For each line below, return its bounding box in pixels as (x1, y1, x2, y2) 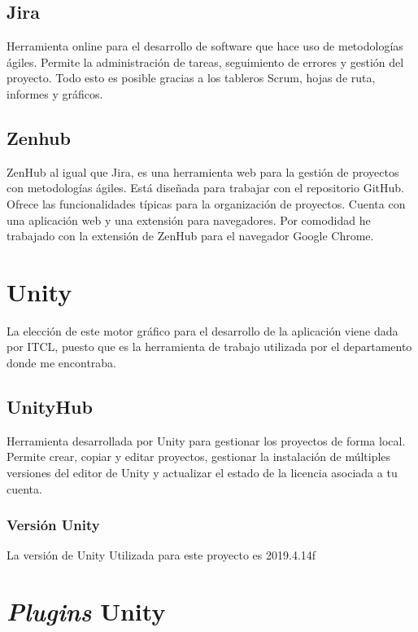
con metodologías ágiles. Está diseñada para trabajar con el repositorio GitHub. (7, 179, 404, 196)
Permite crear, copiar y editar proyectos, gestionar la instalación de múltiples (7, 448, 391, 465)
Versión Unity (7, 515, 100, 535)
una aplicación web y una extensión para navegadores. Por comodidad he (7, 211, 371, 228)
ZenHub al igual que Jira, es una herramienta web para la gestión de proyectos (7, 163, 399, 180)
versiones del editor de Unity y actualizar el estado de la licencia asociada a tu (7, 464, 398, 481)
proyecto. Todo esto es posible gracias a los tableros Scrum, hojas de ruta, (7, 69, 376, 86)
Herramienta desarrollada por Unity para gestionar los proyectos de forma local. (7, 432, 406, 449)
